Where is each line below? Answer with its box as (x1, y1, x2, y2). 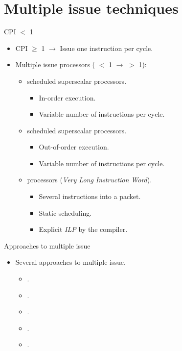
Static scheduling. (39, 207, 92, 218)
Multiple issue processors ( (15, 59, 95, 70)
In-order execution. (39, 92, 96, 102)
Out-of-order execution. (39, 142, 109, 152)
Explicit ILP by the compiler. (39, 224, 128, 234)
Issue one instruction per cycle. (60, 43, 153, 53)
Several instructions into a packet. (39, 191, 141, 201)
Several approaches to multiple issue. (15, 257, 126, 267)
